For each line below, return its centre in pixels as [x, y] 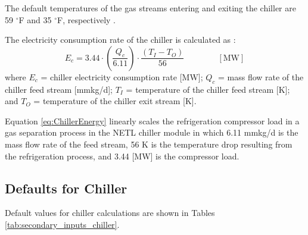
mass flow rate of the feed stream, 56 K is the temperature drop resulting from [149, 144]
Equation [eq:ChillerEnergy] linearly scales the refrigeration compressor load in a [152, 120]
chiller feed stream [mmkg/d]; [59, 89]
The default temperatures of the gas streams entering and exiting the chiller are [150, 8]
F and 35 [35, 19]
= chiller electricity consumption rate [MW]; [122, 76]
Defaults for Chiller [66, 188]
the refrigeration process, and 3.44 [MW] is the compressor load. [122, 156]
